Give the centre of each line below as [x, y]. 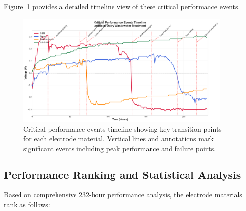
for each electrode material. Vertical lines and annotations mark [119, 138]
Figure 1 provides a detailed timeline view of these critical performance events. [122, 6]
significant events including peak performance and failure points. [120, 148]
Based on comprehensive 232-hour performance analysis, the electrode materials [123, 195]
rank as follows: [27, 204]
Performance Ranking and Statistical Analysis [123, 174]
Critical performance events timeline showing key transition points [123, 129]
